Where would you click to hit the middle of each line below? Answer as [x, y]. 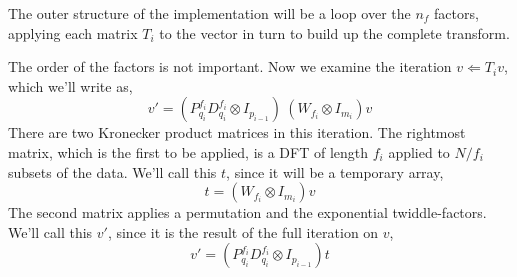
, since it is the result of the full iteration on [243, 231]
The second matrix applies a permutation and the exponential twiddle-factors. [247, 212]
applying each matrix [73, 32]
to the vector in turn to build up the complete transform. [334, 32]
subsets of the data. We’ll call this [112, 171]
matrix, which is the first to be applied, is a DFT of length [188, 151]
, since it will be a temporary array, [335, 171]
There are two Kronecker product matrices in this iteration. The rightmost [237, 132]
